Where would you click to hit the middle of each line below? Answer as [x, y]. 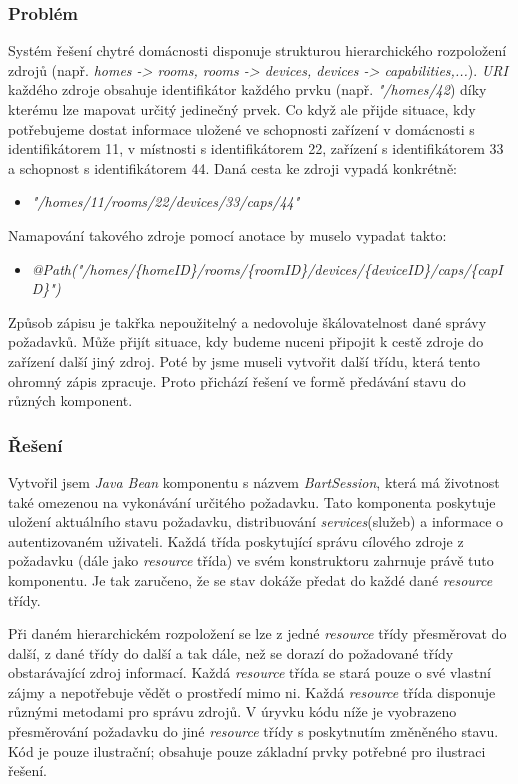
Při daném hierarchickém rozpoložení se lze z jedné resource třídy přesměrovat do [257, 633]
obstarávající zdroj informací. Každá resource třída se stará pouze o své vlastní [249, 672]
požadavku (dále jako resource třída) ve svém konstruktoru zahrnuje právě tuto [251, 560]
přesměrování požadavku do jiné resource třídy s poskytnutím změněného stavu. [253, 731]
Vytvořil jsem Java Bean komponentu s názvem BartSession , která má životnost [254, 481]
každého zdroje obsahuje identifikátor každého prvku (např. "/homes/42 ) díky [247, 89]
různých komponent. [70, 400]
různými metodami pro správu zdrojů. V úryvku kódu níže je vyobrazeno [232, 711]
